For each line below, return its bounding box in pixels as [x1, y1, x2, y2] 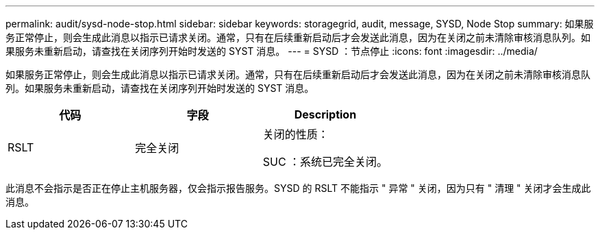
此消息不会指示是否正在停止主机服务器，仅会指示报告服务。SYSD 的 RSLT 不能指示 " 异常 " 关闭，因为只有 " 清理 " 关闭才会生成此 [5, 182, 591, 194]
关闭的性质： [262, 127, 329, 141]
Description [294, 108, 357, 121]
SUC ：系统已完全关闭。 [262, 155, 388, 169]
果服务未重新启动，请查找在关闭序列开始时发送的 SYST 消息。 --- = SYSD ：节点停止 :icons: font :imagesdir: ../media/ [5, 45, 538, 57]
